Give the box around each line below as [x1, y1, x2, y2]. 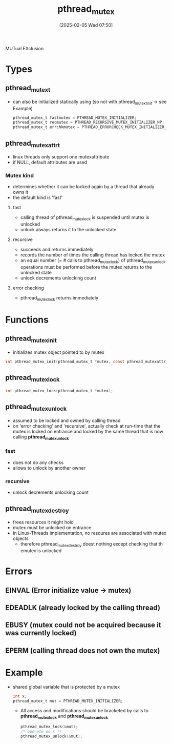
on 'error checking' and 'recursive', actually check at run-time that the [12, 423, 161, 429]
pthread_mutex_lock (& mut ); [20, 724, 78, 730]
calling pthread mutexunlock [12, 434, 69, 441]
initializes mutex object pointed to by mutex [12, 349, 105, 355]
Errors [5, 566, 32, 577]
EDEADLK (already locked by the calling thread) [5, 603, 160, 612]
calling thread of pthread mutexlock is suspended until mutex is [20, 214, 149, 222]
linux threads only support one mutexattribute [12, 154, 110, 160]
